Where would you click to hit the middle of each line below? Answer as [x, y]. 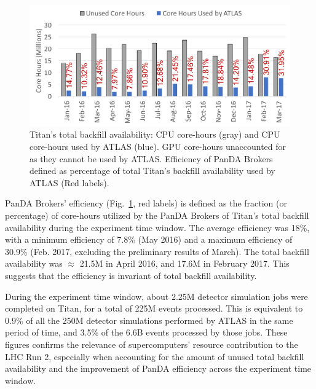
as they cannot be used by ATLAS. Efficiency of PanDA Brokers [151, 158]
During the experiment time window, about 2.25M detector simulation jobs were [156, 296]
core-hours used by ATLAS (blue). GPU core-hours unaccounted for [158, 147]
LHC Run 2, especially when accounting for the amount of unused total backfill [155, 356]
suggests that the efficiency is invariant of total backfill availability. [131, 275]
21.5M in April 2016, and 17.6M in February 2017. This [184, 263]
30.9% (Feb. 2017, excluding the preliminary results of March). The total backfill [157, 251]
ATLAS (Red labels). [69, 182]
